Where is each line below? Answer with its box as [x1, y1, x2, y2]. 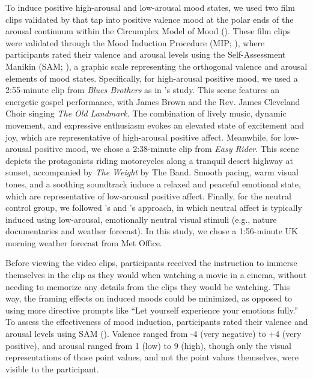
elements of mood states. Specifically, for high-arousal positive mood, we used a [5, 71, 298, 84]
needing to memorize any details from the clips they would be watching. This [5, 280, 290, 293]
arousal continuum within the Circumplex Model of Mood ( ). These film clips [5, 25, 291, 37]
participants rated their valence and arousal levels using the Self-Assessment [5, 48, 286, 61]
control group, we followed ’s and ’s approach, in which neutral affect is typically [5, 201, 302, 214]
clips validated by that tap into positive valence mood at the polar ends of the [5, 13, 294, 25]
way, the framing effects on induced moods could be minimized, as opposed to [5, 292, 293, 305]
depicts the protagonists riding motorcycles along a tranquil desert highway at [5, 154, 293, 166]
